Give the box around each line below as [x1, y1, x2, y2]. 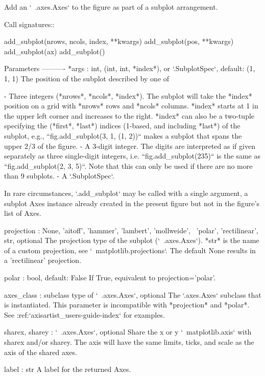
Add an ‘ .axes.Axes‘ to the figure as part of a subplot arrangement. [4, 2, 218, 12]
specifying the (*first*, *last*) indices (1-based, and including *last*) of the [4, 120, 240, 131]
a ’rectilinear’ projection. [4, 255, 82, 266]
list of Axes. [4, 208, 41, 218]
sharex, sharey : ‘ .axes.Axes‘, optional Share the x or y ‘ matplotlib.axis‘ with [4, 326, 252, 337]
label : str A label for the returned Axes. [4, 364, 131, 374]
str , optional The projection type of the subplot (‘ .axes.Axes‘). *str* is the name [4, 235, 259, 246]
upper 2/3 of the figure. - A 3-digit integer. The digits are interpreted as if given [4, 140, 255, 151]
